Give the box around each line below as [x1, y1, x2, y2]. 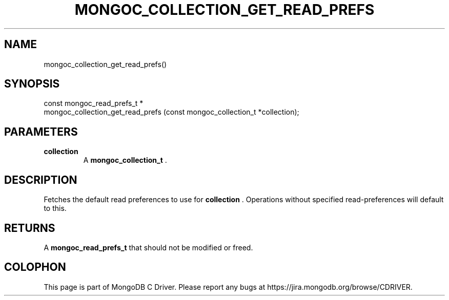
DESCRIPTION [4, 173, 77, 186]
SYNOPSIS [4, 77, 60, 91]
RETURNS [4, 221, 55, 234]
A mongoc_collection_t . [83, 156, 167, 165]
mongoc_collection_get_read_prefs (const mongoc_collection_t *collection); [44, 108, 299, 117]
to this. [44, 204, 67, 213]
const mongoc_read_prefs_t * [44, 99, 144, 108]
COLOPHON [4, 261, 66, 274]
